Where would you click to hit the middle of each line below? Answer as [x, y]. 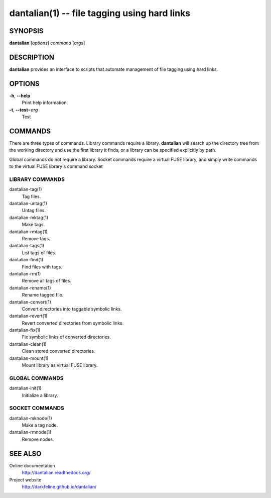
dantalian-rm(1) [25, 273]
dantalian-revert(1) [28, 316]
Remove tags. [36, 238]
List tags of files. [39, 253]
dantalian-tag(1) [26, 189]
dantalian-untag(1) [28, 204]
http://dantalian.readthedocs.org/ [56, 473]
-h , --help [20, 95]
